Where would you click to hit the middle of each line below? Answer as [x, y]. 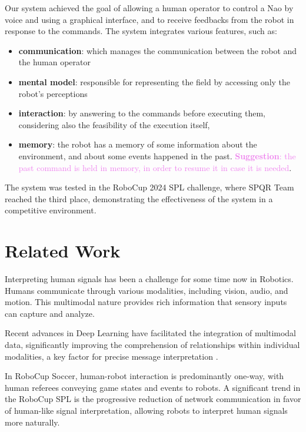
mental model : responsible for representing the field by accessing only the [154, 81]
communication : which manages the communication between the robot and [158, 50]
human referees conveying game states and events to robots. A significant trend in [153, 387]
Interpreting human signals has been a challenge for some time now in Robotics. [149, 279]
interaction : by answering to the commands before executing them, [142, 113]
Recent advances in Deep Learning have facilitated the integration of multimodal [151, 333]
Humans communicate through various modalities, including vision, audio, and [147, 290]
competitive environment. [51, 210]
